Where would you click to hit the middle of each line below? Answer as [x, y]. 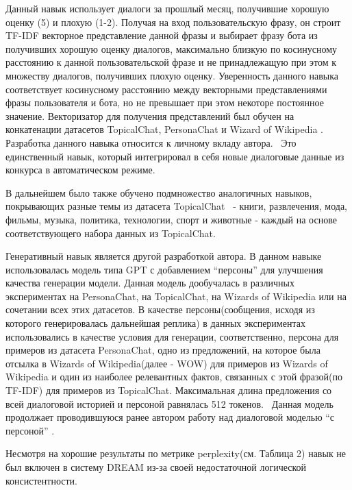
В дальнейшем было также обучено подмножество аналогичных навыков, [159, 192]
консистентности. [42, 480]
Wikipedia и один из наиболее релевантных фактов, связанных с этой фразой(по [174, 377]
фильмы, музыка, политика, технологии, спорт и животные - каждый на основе [171, 219]
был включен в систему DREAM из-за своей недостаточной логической [156, 467]
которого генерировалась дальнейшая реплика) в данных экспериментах [155, 323]
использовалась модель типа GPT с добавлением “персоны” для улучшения [164, 269]
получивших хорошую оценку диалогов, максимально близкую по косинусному [172, 48]
